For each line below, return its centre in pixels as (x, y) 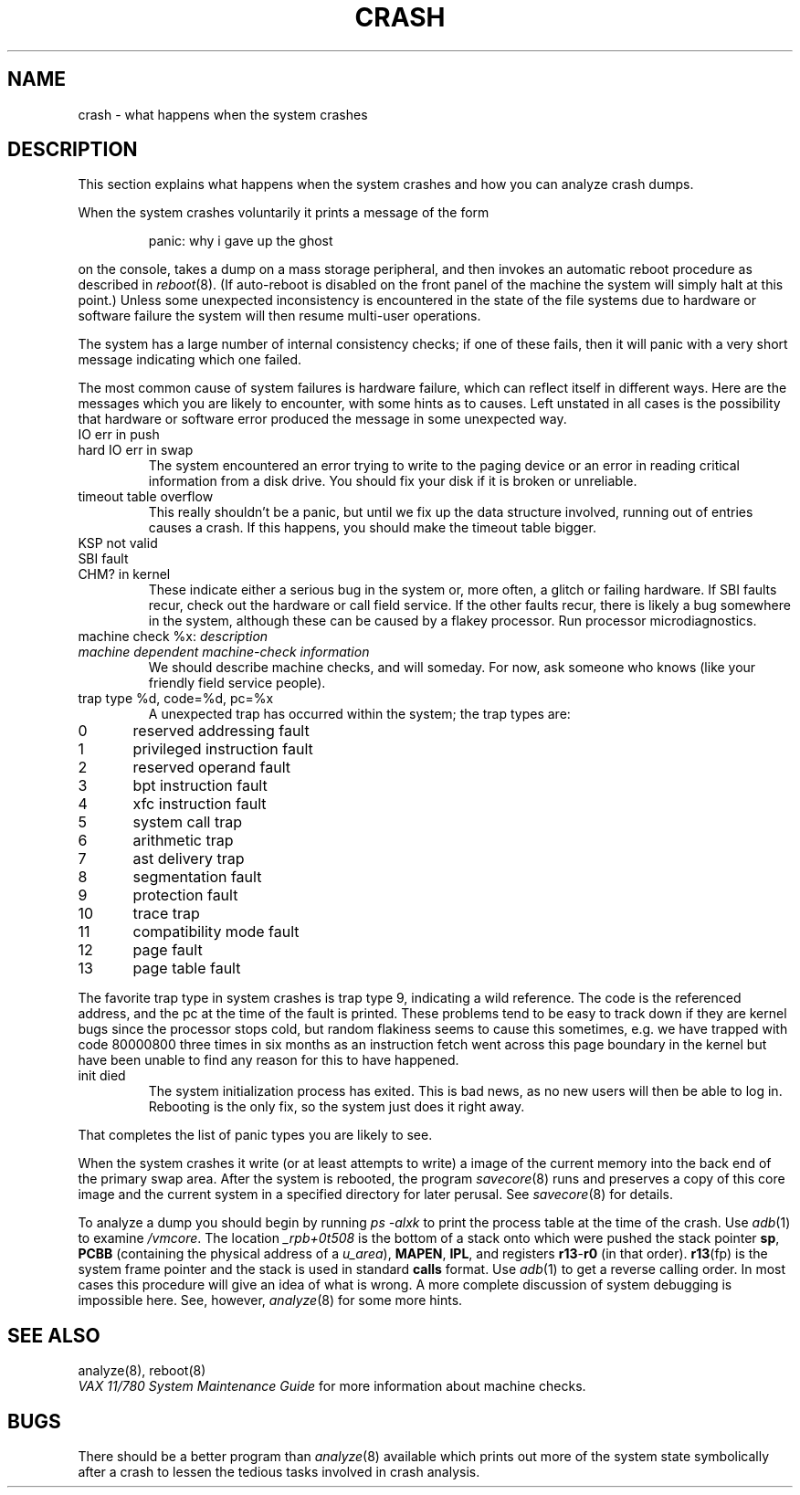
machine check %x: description (173, 637)
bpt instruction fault (200, 786)
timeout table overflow (146, 497)
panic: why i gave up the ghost (241, 241)
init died (102, 1076)
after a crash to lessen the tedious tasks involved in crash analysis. (279, 1472)
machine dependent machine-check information (224, 652)
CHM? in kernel (124, 574)
